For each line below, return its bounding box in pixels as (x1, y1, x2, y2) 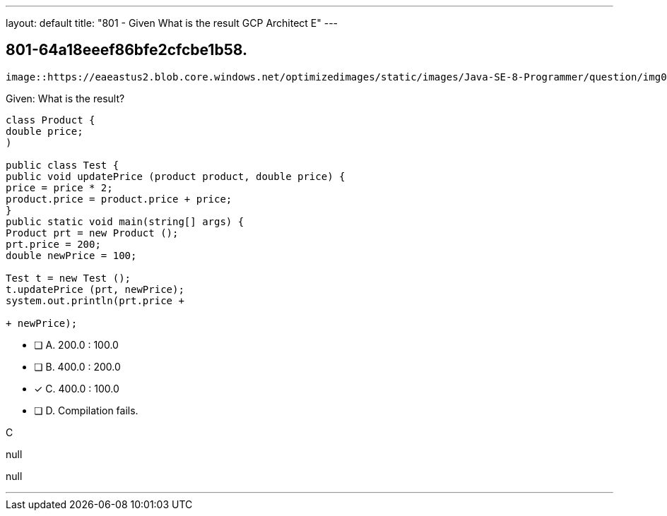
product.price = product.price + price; (6, 193, 232, 205)
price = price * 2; (6, 181, 113, 193)
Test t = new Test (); (6, 272, 131, 284)
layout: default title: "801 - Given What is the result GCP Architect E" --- (6, 17, 338, 29)
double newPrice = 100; (6, 249, 137, 261)
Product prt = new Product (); (6, 227, 179, 239)
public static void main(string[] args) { (6, 215, 244, 227)
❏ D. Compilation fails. (34, 404, 138, 416)
